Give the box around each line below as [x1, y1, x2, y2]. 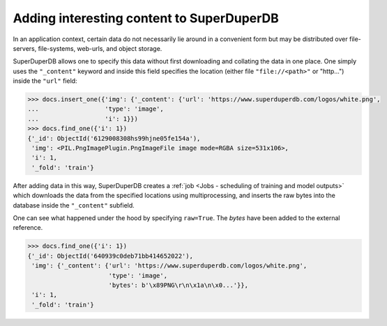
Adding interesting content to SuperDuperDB [13, 10, 279, 26]
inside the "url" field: [13, 77, 77, 85]
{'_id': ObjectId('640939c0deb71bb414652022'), [27, 251, 193, 260]
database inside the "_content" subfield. [13, 201, 135, 209]
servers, [13, 44, 37, 52]
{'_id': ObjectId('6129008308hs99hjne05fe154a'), [27, 134, 201, 142]
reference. [13, 224, 43, 232]
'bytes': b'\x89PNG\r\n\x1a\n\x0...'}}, [108, 281, 249, 289]
